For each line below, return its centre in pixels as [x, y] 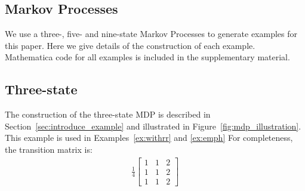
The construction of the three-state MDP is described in [108, 114]
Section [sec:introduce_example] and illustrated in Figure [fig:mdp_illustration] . [153, 126]
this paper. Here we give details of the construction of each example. [130, 45]
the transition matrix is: [49, 149]
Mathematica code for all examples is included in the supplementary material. [147, 57]
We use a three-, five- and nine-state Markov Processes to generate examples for [151, 34]
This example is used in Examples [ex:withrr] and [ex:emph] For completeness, [149, 138]
